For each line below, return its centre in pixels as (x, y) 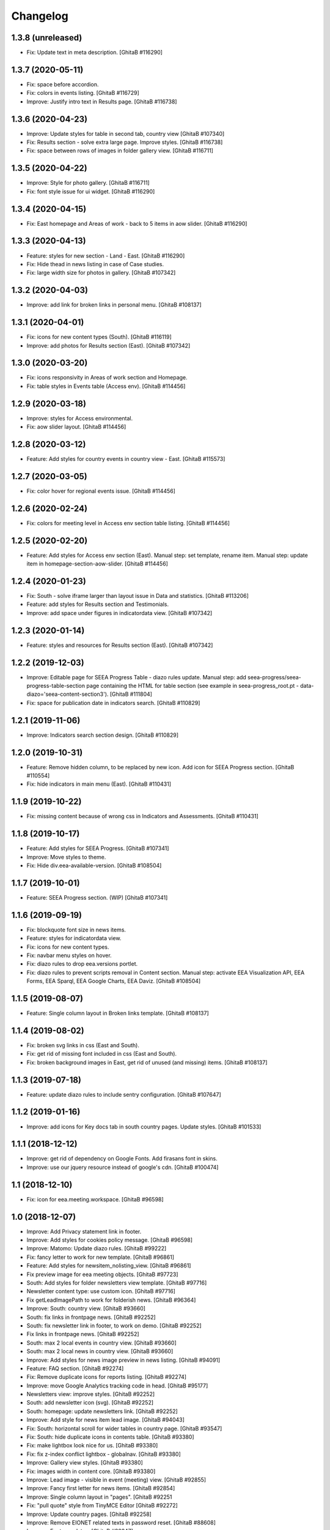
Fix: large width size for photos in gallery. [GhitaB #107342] (101, 273)
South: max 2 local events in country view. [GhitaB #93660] (101, 1343)
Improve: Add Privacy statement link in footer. (84, 1231)
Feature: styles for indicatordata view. (74, 938)
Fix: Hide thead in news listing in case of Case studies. (95, 264)
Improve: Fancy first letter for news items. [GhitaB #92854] (101, 1488)
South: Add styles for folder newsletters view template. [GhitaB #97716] (117, 1283)
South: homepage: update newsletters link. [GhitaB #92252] (102, 1411)
